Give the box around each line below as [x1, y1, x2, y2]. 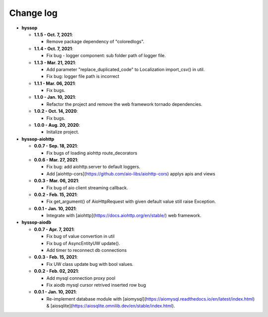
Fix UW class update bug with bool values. [46, 261, 134, 267]
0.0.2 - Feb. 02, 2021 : [34, 268, 79, 274]
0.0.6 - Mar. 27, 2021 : [34, 157, 79, 162]
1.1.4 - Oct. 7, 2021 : [34, 45, 73, 52]
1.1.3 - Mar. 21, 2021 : [34, 60, 76, 66]
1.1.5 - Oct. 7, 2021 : [34, 31, 73, 37]
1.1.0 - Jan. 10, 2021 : [34, 94, 76, 100]
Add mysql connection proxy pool [46, 275, 116, 281]
